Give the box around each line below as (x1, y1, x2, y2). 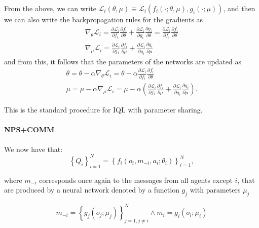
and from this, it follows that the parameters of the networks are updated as (4, 56, 242, 66)
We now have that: (4, 143, 63, 154)
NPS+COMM (4, 124, 55, 135)
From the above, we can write (4, 3, 96, 13)
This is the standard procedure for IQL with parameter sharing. (4, 104, 203, 115)
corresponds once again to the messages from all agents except (39, 174, 233, 185)
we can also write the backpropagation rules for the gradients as (4, 14, 203, 24)
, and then (223, 3, 255, 13)
